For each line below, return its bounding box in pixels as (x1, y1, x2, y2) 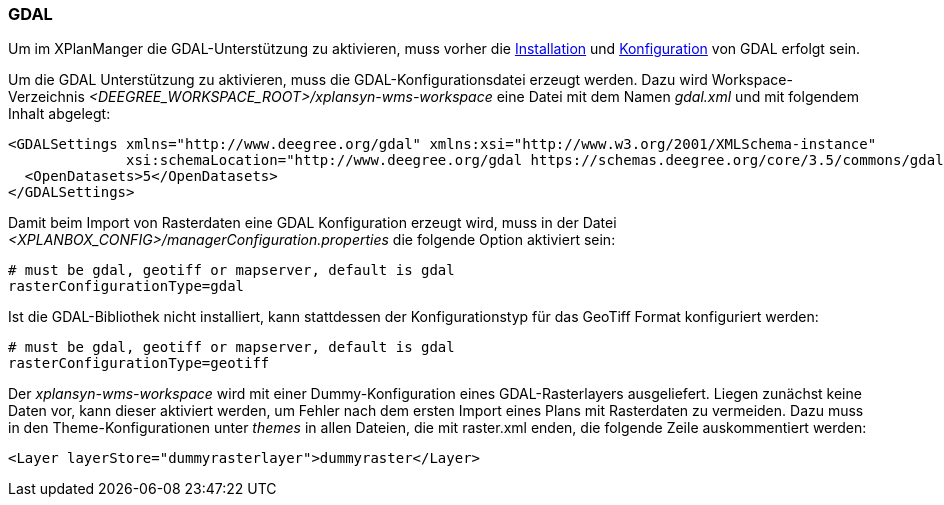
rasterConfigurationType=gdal (8, 278, 245, 295)
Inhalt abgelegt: (8, 105, 111, 123)
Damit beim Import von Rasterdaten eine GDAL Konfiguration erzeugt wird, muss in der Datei (8, 214, 617, 232)
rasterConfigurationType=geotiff (8, 355, 270, 372)
